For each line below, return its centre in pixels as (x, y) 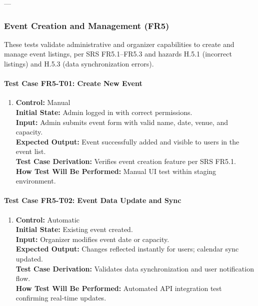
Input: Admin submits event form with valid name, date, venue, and (122, 122)
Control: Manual (43, 102)
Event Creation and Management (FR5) (87, 25)
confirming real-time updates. (61, 298)
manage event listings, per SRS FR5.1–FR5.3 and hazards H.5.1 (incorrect (118, 54)
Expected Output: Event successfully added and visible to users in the (127, 141)
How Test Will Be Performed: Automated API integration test (119, 288)
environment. (36, 181)
